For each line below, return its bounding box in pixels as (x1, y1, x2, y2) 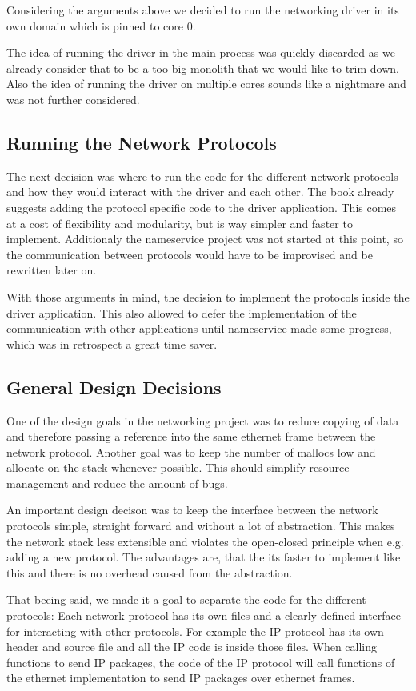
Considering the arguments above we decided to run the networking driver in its (6, 2, 399, 18)
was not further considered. (6, 90, 140, 107)
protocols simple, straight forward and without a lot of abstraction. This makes (6, 517, 395, 534)
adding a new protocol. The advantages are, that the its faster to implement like (6, 549, 401, 565)
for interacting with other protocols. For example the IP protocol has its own (6, 622, 384, 639)
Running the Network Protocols (6, 130, 277, 154)
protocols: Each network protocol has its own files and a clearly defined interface (6, 607, 402, 624)
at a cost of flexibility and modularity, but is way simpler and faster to (6, 214, 353, 231)
